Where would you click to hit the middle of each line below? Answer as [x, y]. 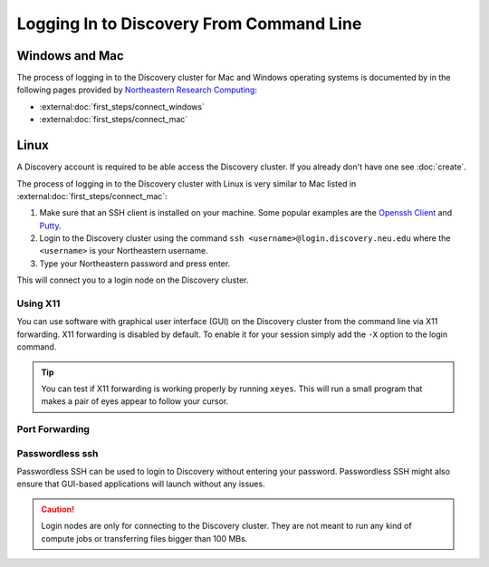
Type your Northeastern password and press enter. [135, 264]
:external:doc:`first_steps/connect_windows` [122, 106]
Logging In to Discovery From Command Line [189, 24]
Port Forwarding [53, 429]
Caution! [58, 509]
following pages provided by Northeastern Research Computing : [137, 90]
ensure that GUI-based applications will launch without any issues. [141, 484]
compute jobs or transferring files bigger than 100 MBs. [144, 538]
